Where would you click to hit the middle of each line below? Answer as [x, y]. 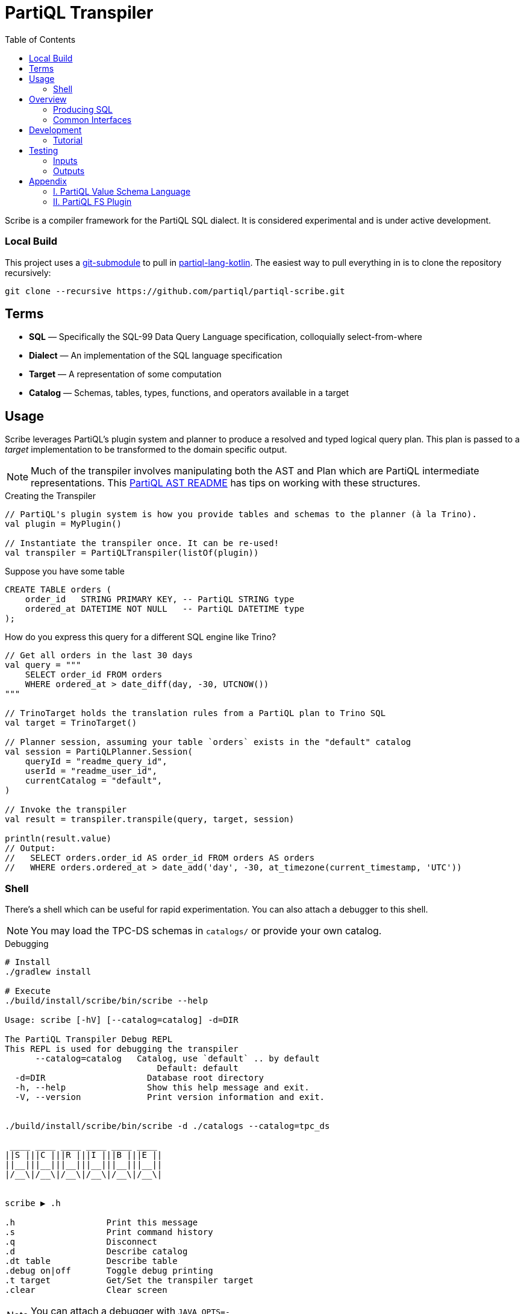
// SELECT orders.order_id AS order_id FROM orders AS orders [160, 858]
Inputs [65, 160]
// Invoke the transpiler [66, 810]
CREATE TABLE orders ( [58, 590]
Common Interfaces [92, 119]
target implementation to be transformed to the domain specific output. [146, 450]
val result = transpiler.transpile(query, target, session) [150, 819]
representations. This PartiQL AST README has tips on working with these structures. [226, 483]
